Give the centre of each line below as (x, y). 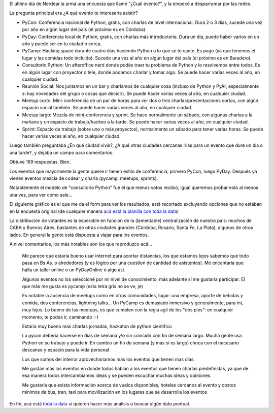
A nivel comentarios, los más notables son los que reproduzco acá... (81, 244)
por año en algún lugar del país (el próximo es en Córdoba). (84, 29)
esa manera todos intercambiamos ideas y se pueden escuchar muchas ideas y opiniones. (117, 375)
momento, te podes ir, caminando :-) (60, 317)
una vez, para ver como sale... (41, 195)
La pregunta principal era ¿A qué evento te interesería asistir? (74, 13)
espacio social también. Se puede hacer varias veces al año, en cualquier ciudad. (107, 108)
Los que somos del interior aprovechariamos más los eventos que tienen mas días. (109, 359)
